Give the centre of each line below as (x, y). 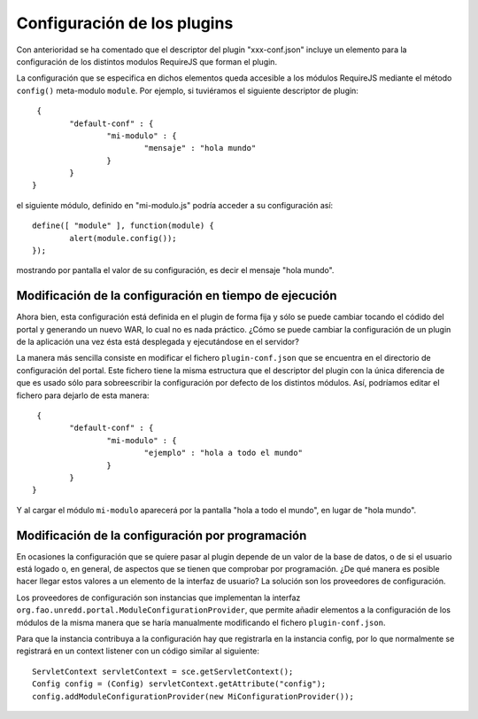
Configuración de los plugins (125, 23)
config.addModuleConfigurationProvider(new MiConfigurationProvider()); (193, 696)
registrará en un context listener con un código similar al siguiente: (138, 651)
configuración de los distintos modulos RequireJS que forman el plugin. (147, 61)
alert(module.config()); (123, 238)
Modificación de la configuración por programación (162, 535)
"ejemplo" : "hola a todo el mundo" (223, 453)
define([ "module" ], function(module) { (123, 226)
